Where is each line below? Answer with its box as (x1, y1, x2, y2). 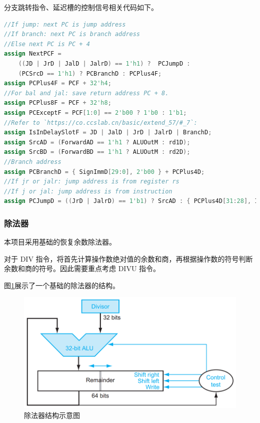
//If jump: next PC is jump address (4, 21, 126, 28)
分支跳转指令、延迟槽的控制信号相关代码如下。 (4, 2, 158, 12)
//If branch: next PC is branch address (4, 31, 140, 38)
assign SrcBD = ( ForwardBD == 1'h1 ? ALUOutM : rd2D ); (4, 148, 190, 156)
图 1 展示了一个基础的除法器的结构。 (4, 280, 119, 290)
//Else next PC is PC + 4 (4, 40, 90, 48)
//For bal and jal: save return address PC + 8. (4, 89, 169, 97)
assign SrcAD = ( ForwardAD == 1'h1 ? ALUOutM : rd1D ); (4, 138, 190, 146)
